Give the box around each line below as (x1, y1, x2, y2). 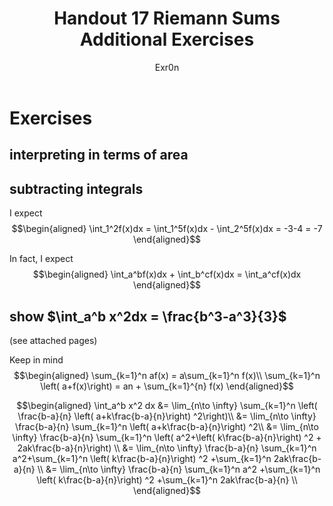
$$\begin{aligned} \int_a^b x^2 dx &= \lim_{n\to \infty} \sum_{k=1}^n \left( (16, 399, 318, 411)
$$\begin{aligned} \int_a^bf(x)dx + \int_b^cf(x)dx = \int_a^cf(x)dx (32, 268, 302, 281)
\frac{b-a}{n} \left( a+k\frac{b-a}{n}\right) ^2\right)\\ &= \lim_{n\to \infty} (17, 410, 317, 422)
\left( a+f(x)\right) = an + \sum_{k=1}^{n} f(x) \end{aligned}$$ (40, 380, 294, 392)
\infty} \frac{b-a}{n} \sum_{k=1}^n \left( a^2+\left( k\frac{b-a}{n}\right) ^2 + (12, 431, 322, 443)
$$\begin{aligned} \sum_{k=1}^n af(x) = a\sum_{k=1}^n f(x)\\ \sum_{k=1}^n (13, 369, 321, 381)
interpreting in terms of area (9, 147, 189, 164)
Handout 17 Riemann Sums (53, 7, 281, 30)
